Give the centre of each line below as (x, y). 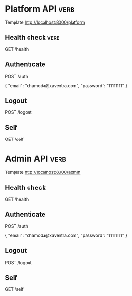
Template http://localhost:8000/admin (43, 172)
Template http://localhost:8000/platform (45, 22)
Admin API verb (36, 159)
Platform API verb (40, 9)
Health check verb (32, 38)
